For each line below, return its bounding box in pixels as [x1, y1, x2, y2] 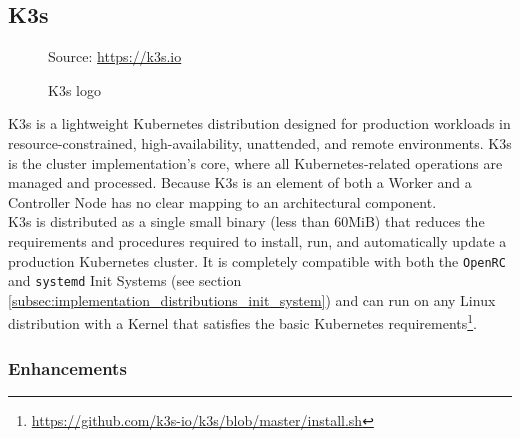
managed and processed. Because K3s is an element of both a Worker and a [8, 172, 472, 193]
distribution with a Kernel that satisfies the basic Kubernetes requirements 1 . [8, 310, 477, 334]
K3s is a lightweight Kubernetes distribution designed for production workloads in [8, 113, 511, 134]
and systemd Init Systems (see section [8, 270, 242, 291]
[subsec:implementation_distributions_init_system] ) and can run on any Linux [8, 289, 496, 310]
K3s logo [48, 79, 101, 100]
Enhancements [8, 355, 127, 380]
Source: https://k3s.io [48, 46, 182, 67]
